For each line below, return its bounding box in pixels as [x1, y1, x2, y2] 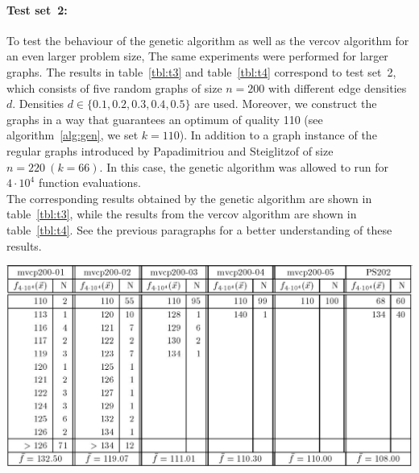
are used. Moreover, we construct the [194, 95, 377, 112]
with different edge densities [268, 79, 407, 96]
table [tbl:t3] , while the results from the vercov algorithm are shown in [6, 205, 357, 222]
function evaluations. [38, 174, 141, 191]
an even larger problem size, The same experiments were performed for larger [6, 48, 388, 64]
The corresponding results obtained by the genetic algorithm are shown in [6, 189, 372, 206]
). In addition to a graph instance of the [179, 127, 377, 143]
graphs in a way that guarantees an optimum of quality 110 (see [6, 110, 323, 127]
